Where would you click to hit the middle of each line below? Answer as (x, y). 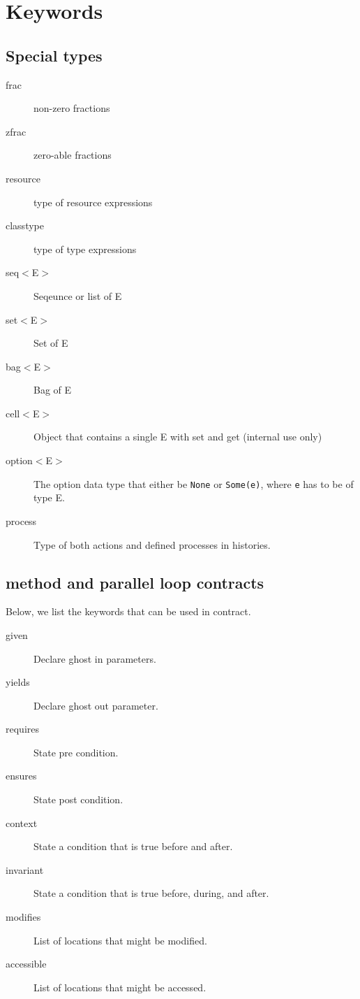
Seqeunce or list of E (78, 295)
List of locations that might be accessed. (120, 987)
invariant (25, 869)
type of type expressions (85, 249)
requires (22, 729)
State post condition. (78, 799)
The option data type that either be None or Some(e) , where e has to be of (194, 483)
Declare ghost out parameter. (96, 705)
